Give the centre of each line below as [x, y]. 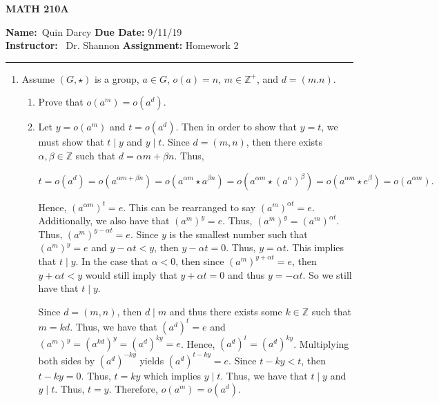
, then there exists [284, 142]
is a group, [117, 78]
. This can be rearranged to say [189, 207]
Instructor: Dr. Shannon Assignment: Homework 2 [122, 45]
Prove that [61, 102]
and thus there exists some [226, 311]
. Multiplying [321, 343]
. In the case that [112, 261]
